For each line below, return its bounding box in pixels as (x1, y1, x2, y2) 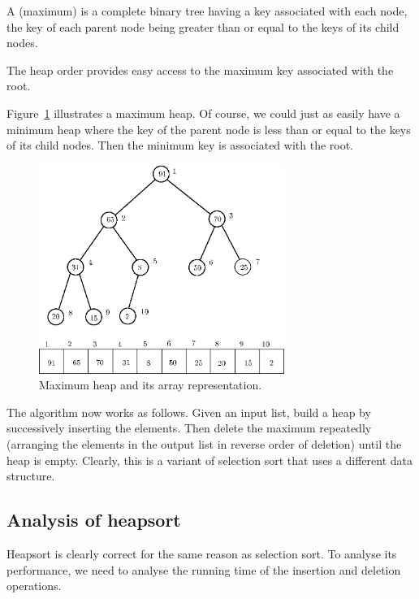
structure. (6, 467, 55, 484)
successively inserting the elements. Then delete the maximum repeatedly (6, 419, 372, 436)
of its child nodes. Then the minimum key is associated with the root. (6, 137, 354, 154)
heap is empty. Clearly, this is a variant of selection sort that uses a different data (6, 451, 413, 468)
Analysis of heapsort (6, 507, 181, 532)
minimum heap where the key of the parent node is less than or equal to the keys (6, 120, 411, 137)
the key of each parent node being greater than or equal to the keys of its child (6, 18, 400, 35)
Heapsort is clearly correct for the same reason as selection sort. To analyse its (6, 545, 397, 562)
